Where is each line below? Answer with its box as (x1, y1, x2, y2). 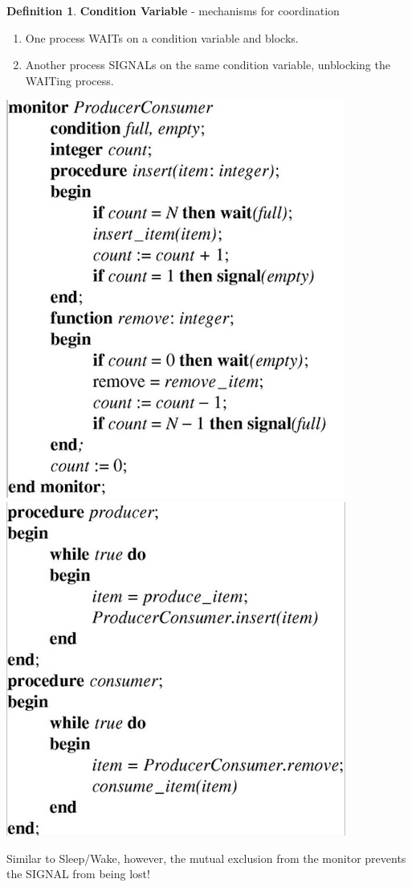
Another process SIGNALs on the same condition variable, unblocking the (25, 56, 390, 73)
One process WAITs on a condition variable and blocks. (25, 29, 299, 46)
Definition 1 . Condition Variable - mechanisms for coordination (6, 2, 340, 18)
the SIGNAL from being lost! (6, 865, 150, 882)
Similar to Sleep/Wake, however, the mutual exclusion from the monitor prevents (6, 849, 406, 866)
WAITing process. (25, 72, 114, 88)
